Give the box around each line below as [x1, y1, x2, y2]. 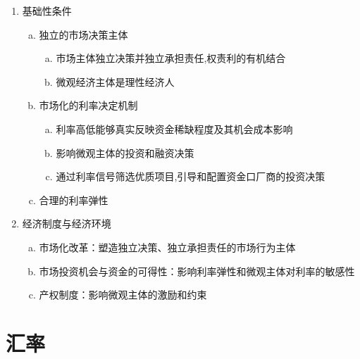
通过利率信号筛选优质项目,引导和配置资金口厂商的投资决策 [56, 169, 325, 184]
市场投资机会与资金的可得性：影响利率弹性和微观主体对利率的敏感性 [39, 263, 355, 278]
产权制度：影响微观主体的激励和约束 [39, 287, 207, 302]
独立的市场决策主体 [39, 27, 128, 42]
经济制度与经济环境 [22, 216, 111, 231]
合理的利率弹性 [39, 192, 108, 207]
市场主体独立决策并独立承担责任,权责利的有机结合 [56, 51, 286, 65]
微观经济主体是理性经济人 [56, 74, 175, 89]
